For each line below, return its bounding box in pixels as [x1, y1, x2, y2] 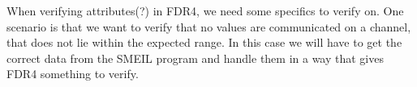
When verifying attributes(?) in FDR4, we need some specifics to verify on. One [6, 2, 404, 19]
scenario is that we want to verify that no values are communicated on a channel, [6, 18, 411, 35]
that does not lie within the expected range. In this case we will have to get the [6, 34, 402, 51]
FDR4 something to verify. [6, 65, 139, 82]
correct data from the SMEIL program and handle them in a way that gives [6, 49, 384, 66]
